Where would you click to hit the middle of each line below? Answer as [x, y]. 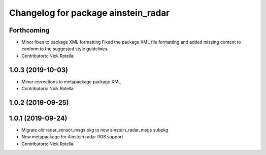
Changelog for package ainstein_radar [89, 13]
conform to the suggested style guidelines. [65, 49]
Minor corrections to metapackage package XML [71, 82]
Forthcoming [29, 30]
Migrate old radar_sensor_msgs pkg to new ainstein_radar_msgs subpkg [95, 130]
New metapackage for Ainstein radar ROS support [72, 137]
